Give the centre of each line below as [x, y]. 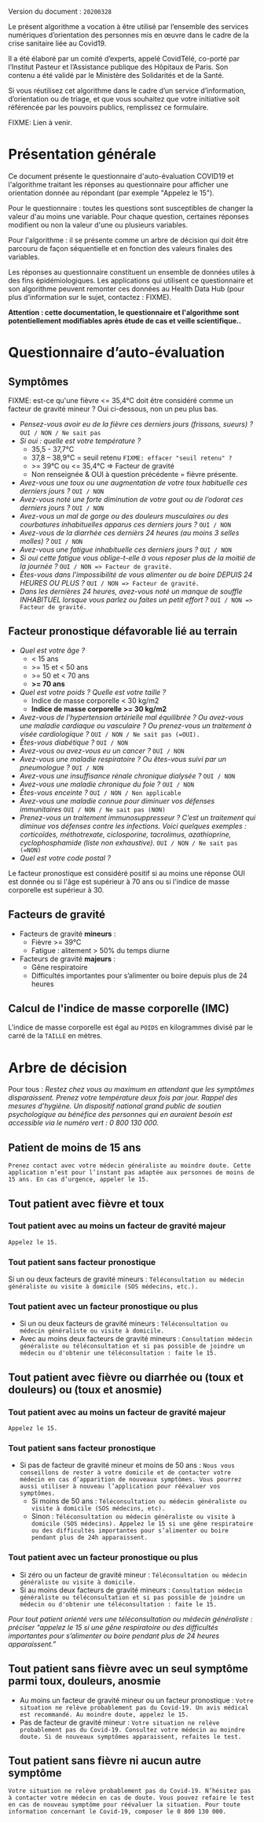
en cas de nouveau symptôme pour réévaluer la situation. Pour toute [125, 1805]
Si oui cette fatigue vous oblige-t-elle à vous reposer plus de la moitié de [137, 557]
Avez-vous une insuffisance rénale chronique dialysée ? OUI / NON [127, 775]
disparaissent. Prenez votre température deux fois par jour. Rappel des [123, 1098]
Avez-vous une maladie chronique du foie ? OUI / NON [107, 784]
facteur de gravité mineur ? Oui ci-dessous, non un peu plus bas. [113, 409]
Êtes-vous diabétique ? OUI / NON [73, 742]
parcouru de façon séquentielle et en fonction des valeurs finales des [121, 248]
